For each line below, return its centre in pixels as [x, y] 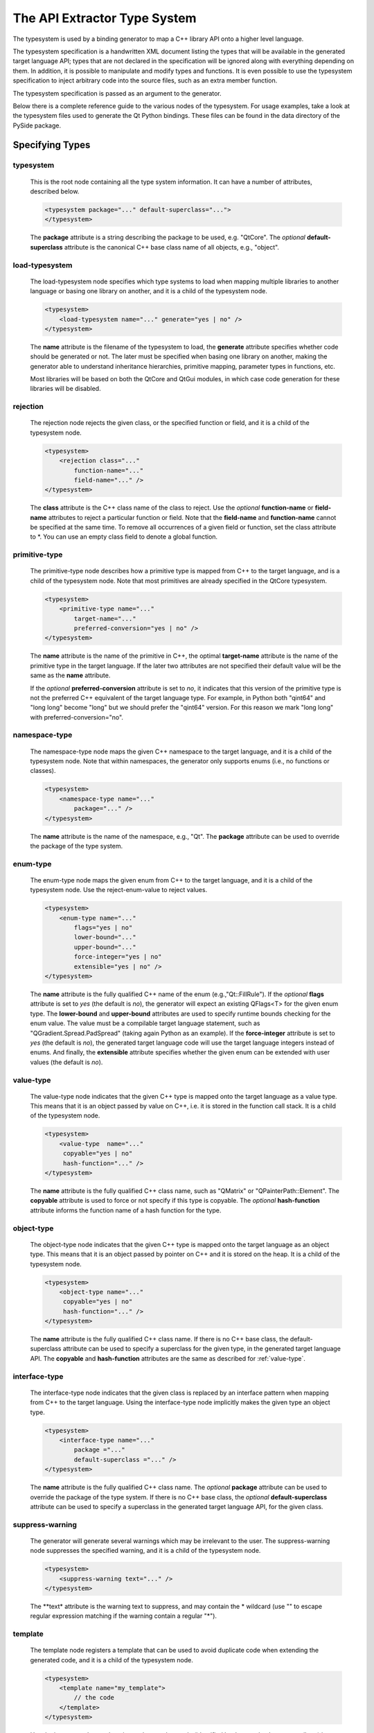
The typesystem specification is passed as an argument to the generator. [117, 93]
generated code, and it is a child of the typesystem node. [112, 1660]
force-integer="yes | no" [118, 957]
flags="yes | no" [103, 928]
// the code [94, 1698]
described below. [55, 191]
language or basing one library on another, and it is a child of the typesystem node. [149, 291]
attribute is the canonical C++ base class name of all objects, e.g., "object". [172, 247]
